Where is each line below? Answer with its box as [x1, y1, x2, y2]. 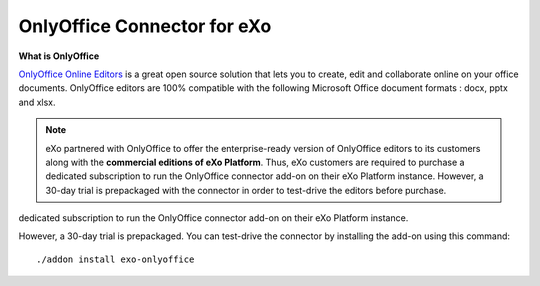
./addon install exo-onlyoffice [36, 253, 195, 265]
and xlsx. [18, 96, 56, 108]
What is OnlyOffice [18, 50, 100, 62]
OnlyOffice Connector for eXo [18, 15, 272, 37]
